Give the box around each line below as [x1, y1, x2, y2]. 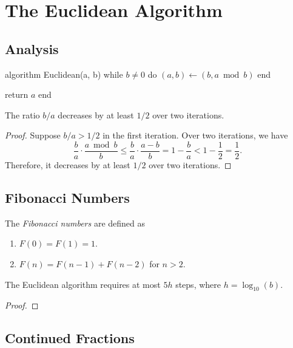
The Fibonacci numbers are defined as [5, 216, 146, 229]
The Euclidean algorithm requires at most [5, 278, 161, 290]
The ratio [5, 108, 40, 121]
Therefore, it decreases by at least [5, 159, 130, 171]
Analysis [5, 39, 59, 58]
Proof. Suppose [5, 129, 61, 142]
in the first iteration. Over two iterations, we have [103, 129, 288, 142]
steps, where [175, 278, 221, 290]
